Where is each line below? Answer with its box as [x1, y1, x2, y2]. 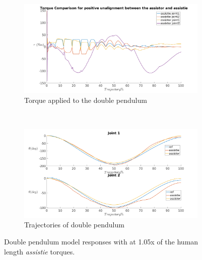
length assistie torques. [4, 246, 75, 256]
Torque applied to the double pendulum [24, 94, 147, 105]
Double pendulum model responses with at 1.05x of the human [4, 236, 198, 247]
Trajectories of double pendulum [24, 219, 124, 230]
